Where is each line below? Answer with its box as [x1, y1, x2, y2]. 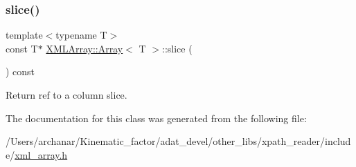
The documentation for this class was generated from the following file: [6, 110, 307, 125]
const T [6, 41, 38, 55]
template [6, 28, 43, 42]
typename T [55, 28, 107, 42]
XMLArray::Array [46, 41, 123, 55]
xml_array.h [15, 147, 68, 161]
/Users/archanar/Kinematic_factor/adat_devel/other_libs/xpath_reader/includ [6, 134, 351, 148]
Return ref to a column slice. [6, 88, 127, 101]
